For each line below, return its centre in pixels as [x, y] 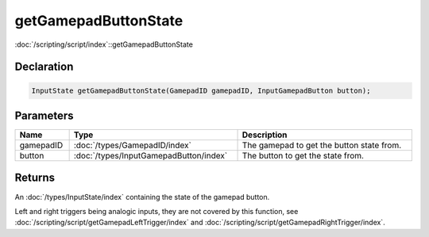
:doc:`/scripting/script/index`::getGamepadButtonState [104, 44]
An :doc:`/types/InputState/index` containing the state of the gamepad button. [142, 197]
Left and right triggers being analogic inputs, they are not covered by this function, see [157, 211]
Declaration [44, 67]
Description [265, 135]
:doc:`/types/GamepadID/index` [133, 145]
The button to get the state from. [303, 156]
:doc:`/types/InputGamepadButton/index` [151, 156]
